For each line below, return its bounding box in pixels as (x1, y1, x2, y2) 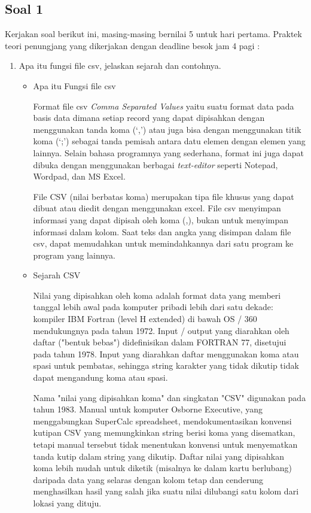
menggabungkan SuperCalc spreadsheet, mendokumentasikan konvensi (33, 414, 292, 427)
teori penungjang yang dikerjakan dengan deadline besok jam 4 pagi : (5, 39, 260, 51)
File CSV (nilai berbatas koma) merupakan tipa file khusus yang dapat (33, 190, 294, 202)
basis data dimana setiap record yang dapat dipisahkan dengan (33, 111, 265, 124)
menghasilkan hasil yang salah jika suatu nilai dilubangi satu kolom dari (33, 485, 299, 497)
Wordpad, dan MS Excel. (33, 170, 126, 183)
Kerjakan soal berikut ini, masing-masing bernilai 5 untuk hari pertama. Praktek (5, 28, 302, 40)
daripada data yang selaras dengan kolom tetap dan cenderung (33, 473, 264, 485)
